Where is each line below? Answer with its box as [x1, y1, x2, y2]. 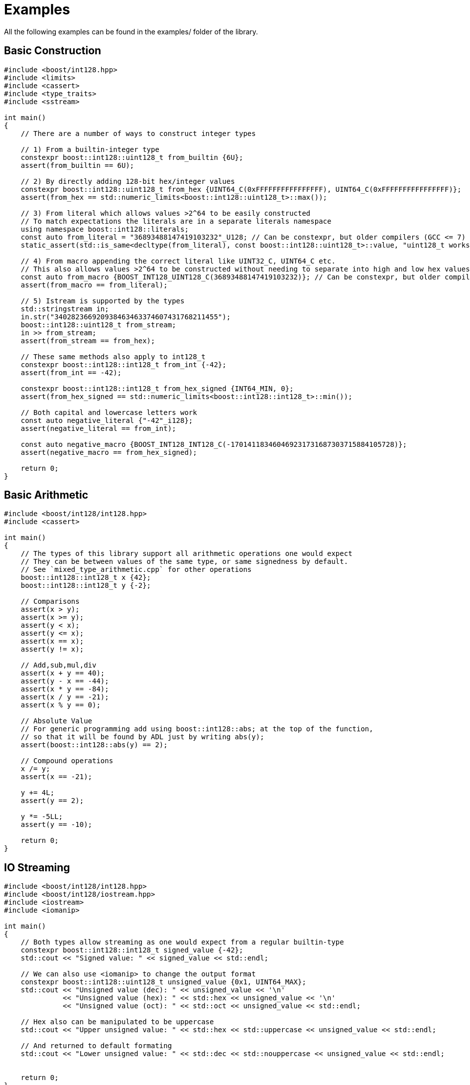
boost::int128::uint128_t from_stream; [20, 320, 176, 329]
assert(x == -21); [20, 773, 93, 781]
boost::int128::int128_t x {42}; [20, 573, 151, 582]
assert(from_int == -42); [20, 368, 122, 377]
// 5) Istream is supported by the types [20, 296, 185, 305]
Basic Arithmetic [4, 489, 89, 502]
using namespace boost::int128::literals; [20, 225, 189, 233]
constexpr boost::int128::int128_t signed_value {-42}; [20, 946, 243, 954]
